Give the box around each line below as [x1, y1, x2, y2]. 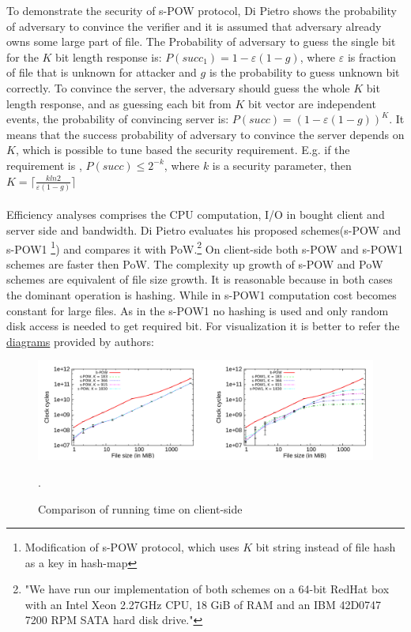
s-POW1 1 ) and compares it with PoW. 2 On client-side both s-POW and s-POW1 [6, 238, 404, 257]
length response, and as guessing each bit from [6, 95, 232, 111]
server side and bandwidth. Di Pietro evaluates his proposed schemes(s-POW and [6, 222, 402, 239]
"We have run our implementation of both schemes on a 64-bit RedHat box [25, 581, 390, 597]
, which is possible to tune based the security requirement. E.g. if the [15, 141, 350, 158]
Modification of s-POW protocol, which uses [25, 539, 239, 555]
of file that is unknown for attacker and [6, 64, 197, 81]
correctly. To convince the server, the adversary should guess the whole [6, 79, 350, 96]
